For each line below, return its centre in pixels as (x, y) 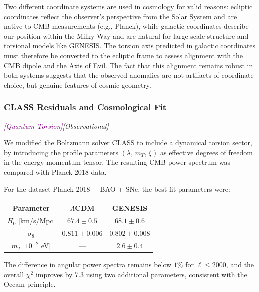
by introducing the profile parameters (61, 152)
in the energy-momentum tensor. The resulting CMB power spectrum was (117, 162)
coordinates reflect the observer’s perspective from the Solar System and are (121, 16)
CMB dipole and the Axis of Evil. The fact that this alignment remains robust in (129, 65)
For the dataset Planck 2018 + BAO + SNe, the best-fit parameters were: (117, 188)
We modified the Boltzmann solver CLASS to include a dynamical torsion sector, (128, 143)
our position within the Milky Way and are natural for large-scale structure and (126, 36)
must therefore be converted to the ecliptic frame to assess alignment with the (124, 55)
